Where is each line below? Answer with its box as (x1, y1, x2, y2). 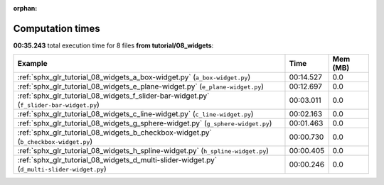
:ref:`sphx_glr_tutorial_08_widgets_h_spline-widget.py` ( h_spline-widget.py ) (17, 146, 270, 156)
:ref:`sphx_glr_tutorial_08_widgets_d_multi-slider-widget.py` (17, 155, 217, 165)
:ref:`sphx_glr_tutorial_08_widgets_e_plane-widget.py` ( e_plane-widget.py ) (17, 82, 265, 91)
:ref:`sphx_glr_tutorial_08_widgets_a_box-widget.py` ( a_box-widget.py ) (17, 72, 251, 82)
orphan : (13, 4, 38, 12)
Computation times (13, 22, 100, 35)
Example (17, 59, 48, 69)
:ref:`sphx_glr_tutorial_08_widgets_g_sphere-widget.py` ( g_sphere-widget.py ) (17, 118, 272, 128)
